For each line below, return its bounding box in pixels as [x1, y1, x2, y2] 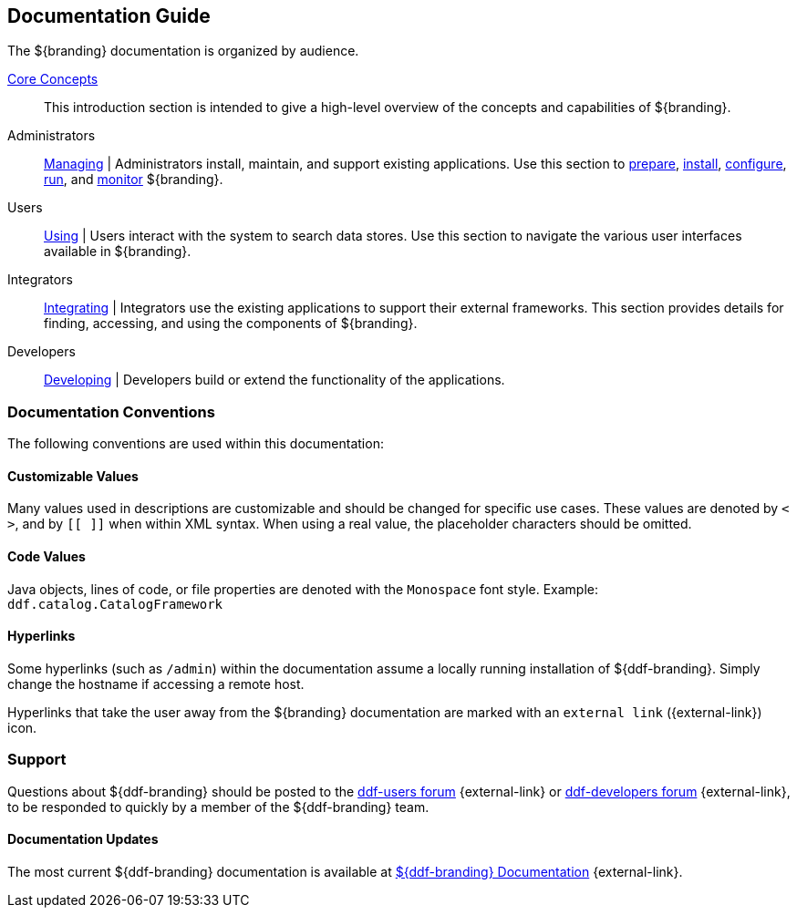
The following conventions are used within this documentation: [7, 436, 384, 452]
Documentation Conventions [7, 402, 215, 421]
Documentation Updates [7, 831, 159, 848]
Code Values [7, 549, 86, 564]
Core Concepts [7, 71, 98, 87]
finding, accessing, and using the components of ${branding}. [44, 315, 418, 332]
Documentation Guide [7, 5, 211, 27]
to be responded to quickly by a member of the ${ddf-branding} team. [7, 798, 430, 815]
